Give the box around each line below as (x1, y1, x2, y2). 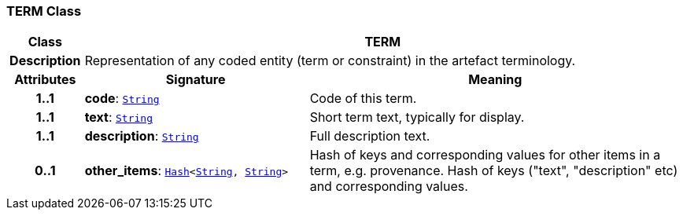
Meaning (468, 71, 522, 88)
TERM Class (6, 3, 82, 19)
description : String (84, 128, 199, 145)
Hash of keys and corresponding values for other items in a (309, 147, 661, 163)
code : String (84, 90, 160, 107)
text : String (84, 109, 153, 126)
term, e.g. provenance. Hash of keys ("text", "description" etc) (309, 163, 678, 179)
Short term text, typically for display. (309, 109, 525, 126)
